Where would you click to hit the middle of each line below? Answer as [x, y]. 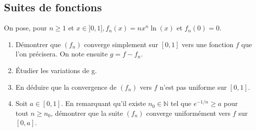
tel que [181, 103]
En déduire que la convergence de [66, 87]
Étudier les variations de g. [56, 70]
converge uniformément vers [188, 113]
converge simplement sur [121, 44]
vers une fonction [208, 44]
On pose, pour [26, 28]
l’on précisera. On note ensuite [62, 54]
